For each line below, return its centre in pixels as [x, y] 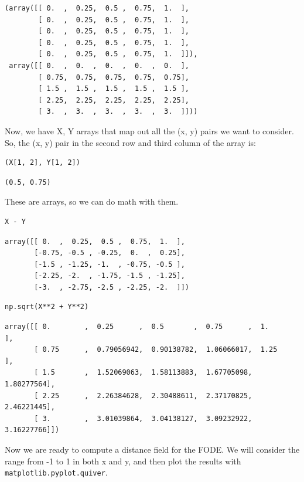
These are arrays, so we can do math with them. [92, 201]
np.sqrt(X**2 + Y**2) [47, 307]
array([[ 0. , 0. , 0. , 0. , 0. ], [99, 65]
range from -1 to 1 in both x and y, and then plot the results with [123, 461]
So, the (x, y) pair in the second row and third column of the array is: [130, 142]
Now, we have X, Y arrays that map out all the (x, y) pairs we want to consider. [149, 130]
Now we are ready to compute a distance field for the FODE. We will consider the [152, 449]
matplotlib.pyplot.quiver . [56, 472]
